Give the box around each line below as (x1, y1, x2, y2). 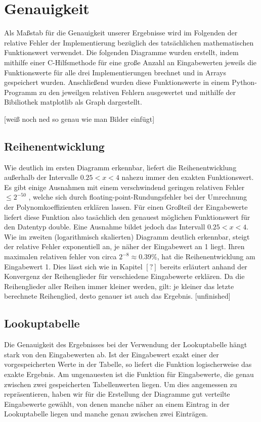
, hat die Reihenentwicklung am (157, 251, 255, 262)
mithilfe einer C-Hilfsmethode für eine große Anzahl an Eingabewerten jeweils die (4, 57, 257, 67)
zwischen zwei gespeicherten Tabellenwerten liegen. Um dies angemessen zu (4, 379, 237, 389)
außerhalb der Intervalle (4, 172, 78, 182)
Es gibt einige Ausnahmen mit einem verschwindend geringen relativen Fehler (4, 181, 245, 192)
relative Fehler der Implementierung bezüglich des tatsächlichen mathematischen (4, 37, 254, 48)
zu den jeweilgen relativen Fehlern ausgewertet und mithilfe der (39, 86, 236, 97)
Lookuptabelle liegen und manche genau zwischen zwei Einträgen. (4, 408, 208, 419)
